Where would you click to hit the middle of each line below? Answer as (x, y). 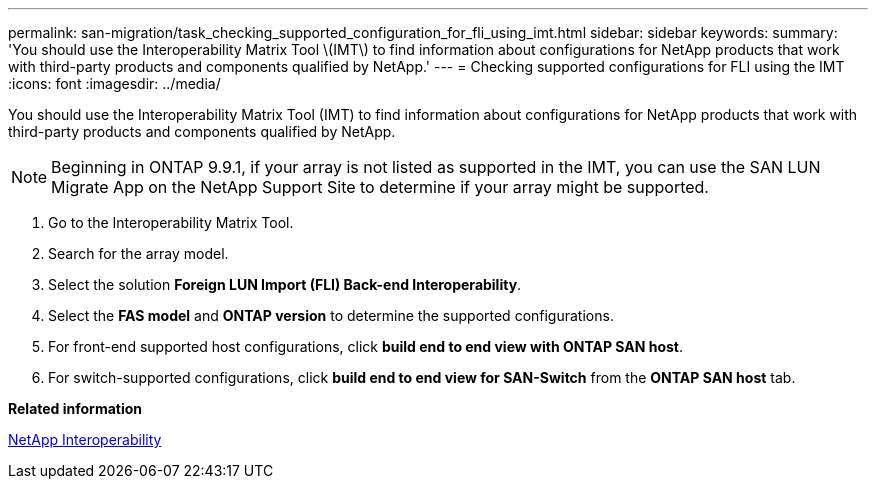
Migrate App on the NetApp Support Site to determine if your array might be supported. (380, 187)
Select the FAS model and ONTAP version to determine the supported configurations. (331, 315)
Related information (75, 408)
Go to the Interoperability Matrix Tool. (171, 222)
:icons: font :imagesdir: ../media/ (114, 83)
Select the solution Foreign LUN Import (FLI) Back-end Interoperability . (285, 284)
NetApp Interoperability (85, 439)
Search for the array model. (138, 253)
